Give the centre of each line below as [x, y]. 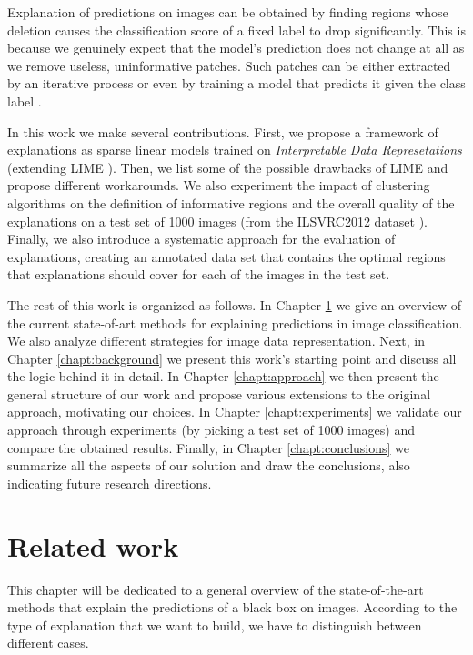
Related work [93, 545]
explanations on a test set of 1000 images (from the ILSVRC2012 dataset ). [217, 221]
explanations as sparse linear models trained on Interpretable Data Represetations [235, 150]
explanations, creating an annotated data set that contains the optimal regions [226, 256]
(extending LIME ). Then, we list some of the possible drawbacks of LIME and [228, 167]
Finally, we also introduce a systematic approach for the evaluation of [201, 239]
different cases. [48, 643]
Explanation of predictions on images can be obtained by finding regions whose [228, 12]
